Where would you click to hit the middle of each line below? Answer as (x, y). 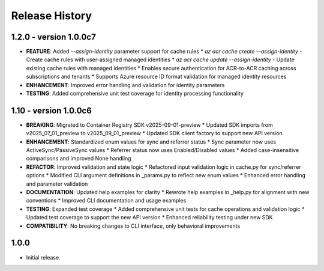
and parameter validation (57, 184)
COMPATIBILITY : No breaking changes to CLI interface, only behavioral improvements (133, 226)
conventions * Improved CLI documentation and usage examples (106, 201)
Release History (52, 16)
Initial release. (43, 257)
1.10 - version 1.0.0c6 (52, 110)
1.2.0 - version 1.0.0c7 (53, 37)
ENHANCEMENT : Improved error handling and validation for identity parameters (125, 85)
